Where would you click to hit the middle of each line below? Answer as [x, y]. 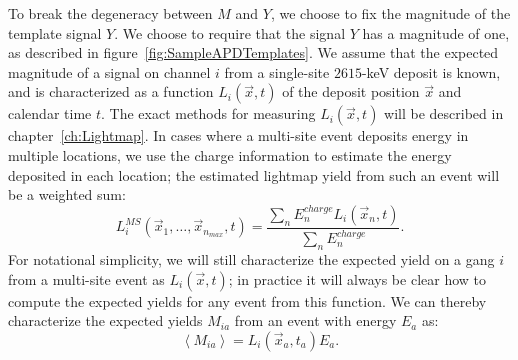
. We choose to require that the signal [230, 32]
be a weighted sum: [67, 194]
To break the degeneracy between [110, 13]
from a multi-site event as [86, 278]
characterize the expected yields [105, 320]
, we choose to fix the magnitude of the [390, 13]
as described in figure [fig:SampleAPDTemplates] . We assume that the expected [253, 52]
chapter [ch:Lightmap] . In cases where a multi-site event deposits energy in [238, 135]
